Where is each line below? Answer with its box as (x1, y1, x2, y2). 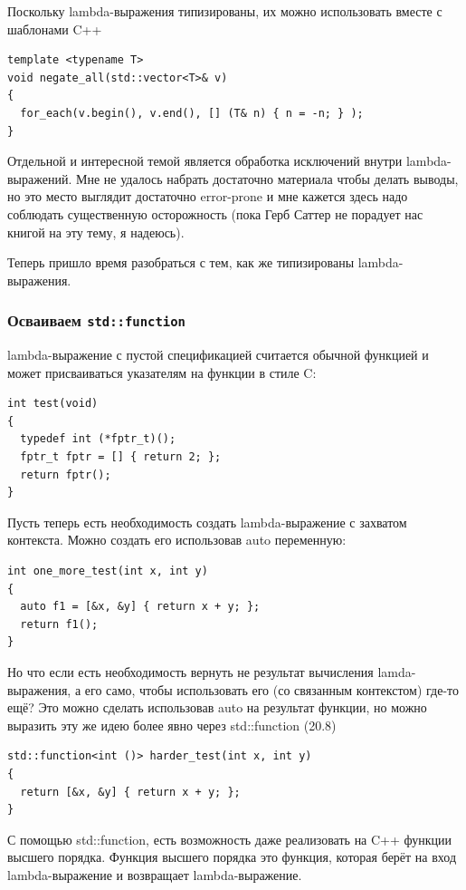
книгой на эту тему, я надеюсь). (7, 222, 185, 241)
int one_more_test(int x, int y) (7, 565, 208, 578)
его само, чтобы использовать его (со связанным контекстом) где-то (84, 680, 460, 699)
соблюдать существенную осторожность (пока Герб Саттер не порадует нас (7, 204, 423, 223)
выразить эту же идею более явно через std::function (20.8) (7, 715, 337, 734)
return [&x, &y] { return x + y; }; (20, 785, 241, 798)
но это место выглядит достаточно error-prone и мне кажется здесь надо (7, 187, 408, 206)
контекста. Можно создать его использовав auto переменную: (7, 530, 347, 549)
